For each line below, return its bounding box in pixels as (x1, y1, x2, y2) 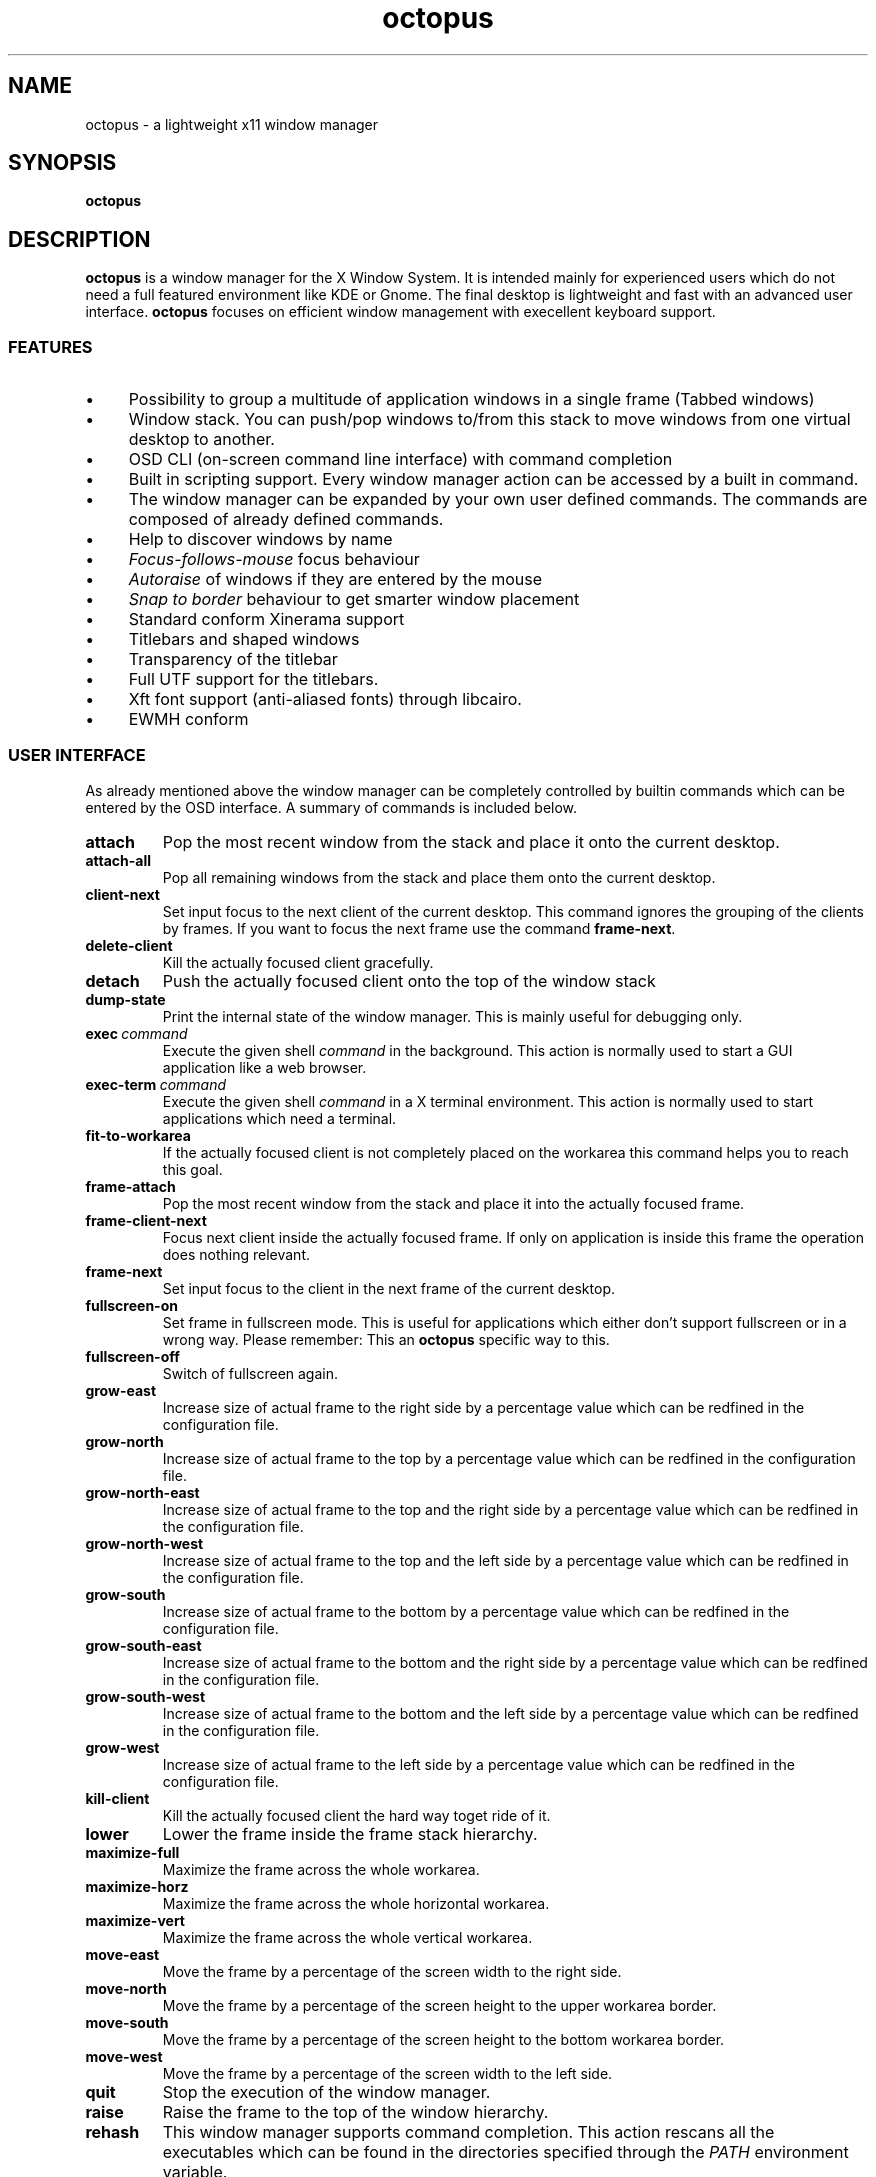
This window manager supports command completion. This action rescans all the (162, 2121, 775, 2142)
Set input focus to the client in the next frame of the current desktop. (162, 1279, 615, 1297)
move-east (85, 1945, 160, 1963)
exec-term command (85, 1075, 227, 1093)
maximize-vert (85, 1911, 185, 1929)
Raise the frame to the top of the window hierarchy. (162, 2101, 549, 2122)
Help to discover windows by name (128, 529, 393, 550)
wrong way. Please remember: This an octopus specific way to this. (162, 1330, 610, 1348)
